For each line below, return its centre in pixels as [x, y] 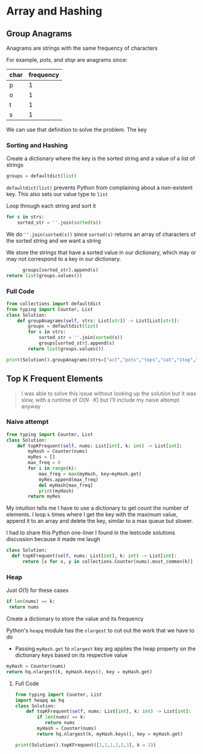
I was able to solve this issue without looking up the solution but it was [108, 393]
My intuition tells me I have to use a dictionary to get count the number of [98, 508]
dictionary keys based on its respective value [71, 655]
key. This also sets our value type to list [57, 194]
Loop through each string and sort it [51, 206]
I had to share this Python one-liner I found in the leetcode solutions [91, 533]
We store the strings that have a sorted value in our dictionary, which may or [101, 252]
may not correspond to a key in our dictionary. [64, 258]
